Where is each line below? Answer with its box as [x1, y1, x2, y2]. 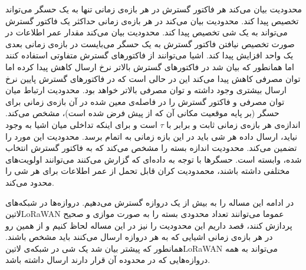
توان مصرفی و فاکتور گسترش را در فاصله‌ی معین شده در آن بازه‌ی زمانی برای [5, 95, 285, 107]
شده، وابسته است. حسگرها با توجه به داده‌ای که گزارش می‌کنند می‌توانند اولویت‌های [5, 153, 302, 165]
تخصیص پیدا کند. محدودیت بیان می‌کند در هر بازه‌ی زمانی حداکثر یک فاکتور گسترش [5, 14, 299, 27]
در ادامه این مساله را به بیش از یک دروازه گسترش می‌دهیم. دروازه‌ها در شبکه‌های [5, 196, 294, 208]
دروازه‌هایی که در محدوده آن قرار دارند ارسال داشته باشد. [5, 253, 210, 266]
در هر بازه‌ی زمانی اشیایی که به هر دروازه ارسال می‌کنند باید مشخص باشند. [5, 231, 273, 243]
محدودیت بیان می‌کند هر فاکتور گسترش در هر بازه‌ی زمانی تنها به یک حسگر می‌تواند [5, 3, 302, 15]
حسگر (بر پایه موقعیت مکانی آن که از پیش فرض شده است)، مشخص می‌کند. [5, 107, 279, 119]
